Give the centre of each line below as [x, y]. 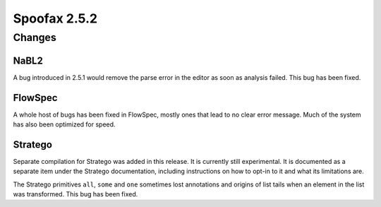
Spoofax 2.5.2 [55, 18]
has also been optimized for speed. [64, 124]
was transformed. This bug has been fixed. [75, 194]
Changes [35, 37]
